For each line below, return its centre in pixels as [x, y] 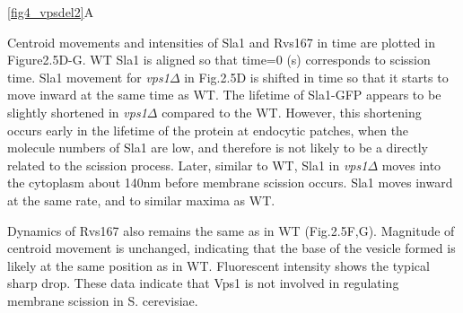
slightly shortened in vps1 [77, 112]
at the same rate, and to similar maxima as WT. [141, 200]
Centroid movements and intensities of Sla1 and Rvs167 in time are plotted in [221, 42]
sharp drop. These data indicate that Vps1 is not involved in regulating [203, 283]
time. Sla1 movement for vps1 [88, 77]
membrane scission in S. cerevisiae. [103, 300]
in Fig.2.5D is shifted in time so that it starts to [316, 77]
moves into [411, 165]
